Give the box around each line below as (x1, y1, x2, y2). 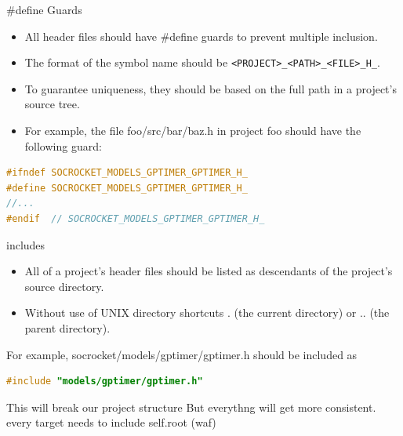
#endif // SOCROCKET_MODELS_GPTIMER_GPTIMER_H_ (6, 213, 265, 224)
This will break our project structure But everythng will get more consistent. (6, 398, 376, 415)
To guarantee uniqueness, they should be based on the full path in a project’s (24, 80, 397, 96)
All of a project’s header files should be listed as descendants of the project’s (24, 263, 393, 279)
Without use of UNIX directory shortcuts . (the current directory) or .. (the (24, 304, 390, 321)
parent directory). (24, 319, 111, 336)
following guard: (24, 137, 102, 154)
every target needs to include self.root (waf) (6, 414, 216, 431)
